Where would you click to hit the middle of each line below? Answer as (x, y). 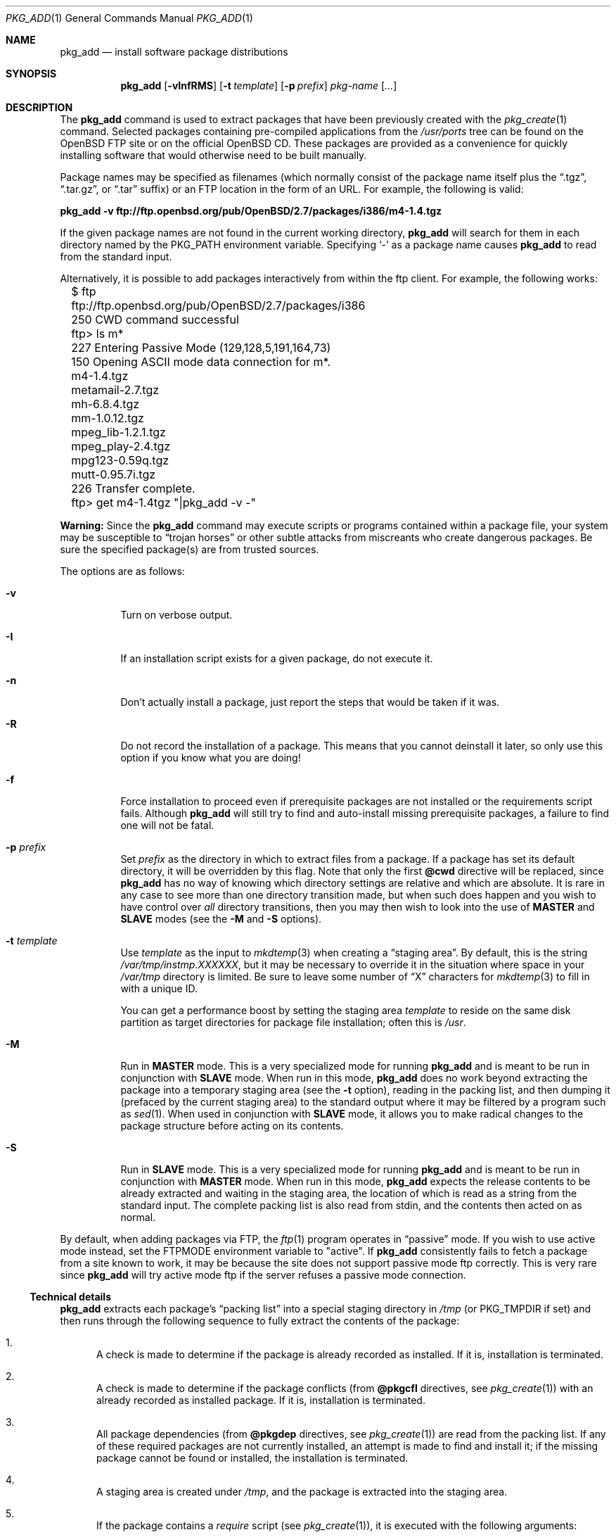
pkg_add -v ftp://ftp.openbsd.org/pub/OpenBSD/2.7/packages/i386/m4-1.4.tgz (251, 211)
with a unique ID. (159, 988)
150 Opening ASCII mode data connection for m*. (201, 362)
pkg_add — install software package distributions (174, 52)
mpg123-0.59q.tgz (120, 460)
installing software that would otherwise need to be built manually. (213, 155)
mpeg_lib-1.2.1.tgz (118, 432)
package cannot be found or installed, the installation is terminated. (252, 1458)
